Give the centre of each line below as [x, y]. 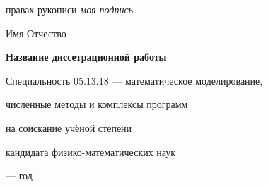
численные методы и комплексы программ [97, 104]
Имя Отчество [36, 33]
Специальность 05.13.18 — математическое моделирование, [134, 80]
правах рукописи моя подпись [70, 9]
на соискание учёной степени [69, 127]
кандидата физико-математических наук [91, 151]
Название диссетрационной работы [86, 57]
